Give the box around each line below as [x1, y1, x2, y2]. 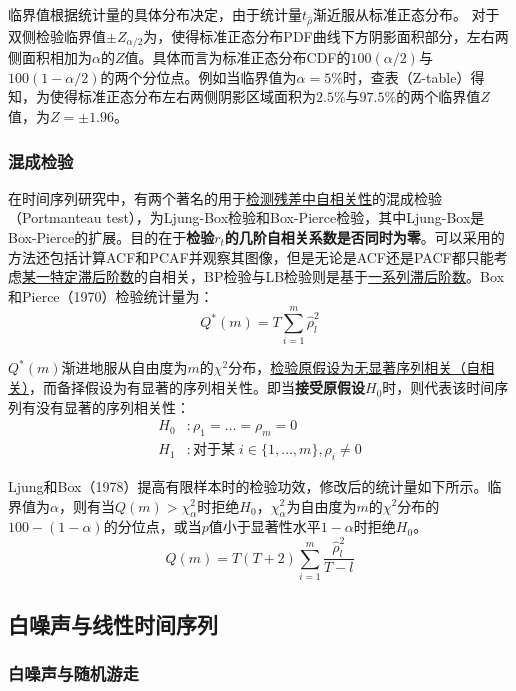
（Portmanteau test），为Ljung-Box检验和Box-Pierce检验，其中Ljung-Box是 [8, 207, 485, 228]
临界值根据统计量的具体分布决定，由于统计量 [8, 4, 302, 24]
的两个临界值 [396, 86, 481, 107]
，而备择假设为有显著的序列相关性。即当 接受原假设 [29, 377, 365, 398]
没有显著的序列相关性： [35, 396, 190, 417]
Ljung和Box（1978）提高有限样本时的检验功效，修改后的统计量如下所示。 [8, 475, 488, 496]
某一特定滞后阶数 [22, 266, 134, 287]
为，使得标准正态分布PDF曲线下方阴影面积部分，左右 [143, 25, 495, 46]
